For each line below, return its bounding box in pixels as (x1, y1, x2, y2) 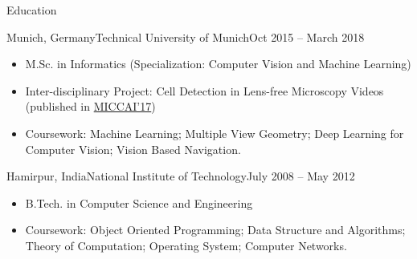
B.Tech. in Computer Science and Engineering (25, 194, 253, 211)
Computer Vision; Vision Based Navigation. (25, 140, 241, 157)
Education (6, 2, 57, 18)
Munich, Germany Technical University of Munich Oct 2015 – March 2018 (6, 28, 365, 45)
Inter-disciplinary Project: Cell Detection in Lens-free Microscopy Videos (25, 82, 384, 99)
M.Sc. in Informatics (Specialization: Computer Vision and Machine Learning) (25, 55, 411, 72)
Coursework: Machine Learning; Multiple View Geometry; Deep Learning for (25, 124, 404, 141)
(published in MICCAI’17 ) (25, 98, 156, 115)
